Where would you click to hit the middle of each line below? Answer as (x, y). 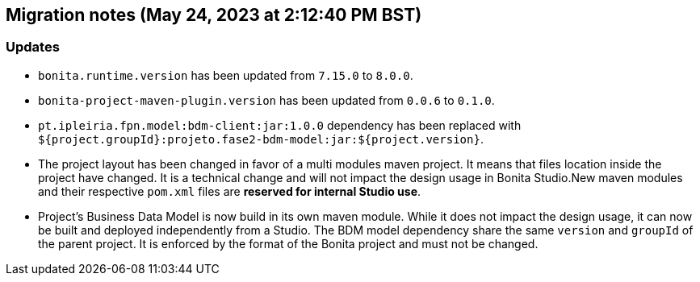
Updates (33, 47)
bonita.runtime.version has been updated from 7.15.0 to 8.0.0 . (226, 75)
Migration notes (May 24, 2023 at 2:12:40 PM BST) (214, 15)
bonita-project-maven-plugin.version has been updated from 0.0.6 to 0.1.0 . (266, 100)
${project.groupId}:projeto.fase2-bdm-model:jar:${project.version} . (261, 139)
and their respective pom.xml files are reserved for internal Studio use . (230, 191)
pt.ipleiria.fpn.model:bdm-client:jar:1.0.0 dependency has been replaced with (280, 125)
